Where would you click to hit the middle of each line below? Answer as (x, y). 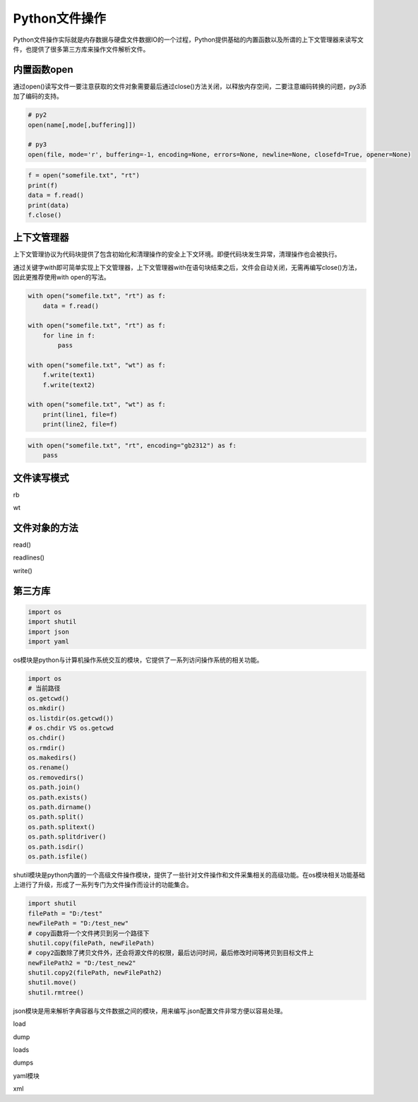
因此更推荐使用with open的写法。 (62, 277)
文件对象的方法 (46, 527)
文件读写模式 (41, 478)
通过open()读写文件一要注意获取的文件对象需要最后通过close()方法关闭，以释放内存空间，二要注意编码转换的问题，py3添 (190, 86)
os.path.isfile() (58, 856)
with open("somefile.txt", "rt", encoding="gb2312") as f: (132, 445)
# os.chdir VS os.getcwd (71, 728)
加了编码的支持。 (38, 96)
